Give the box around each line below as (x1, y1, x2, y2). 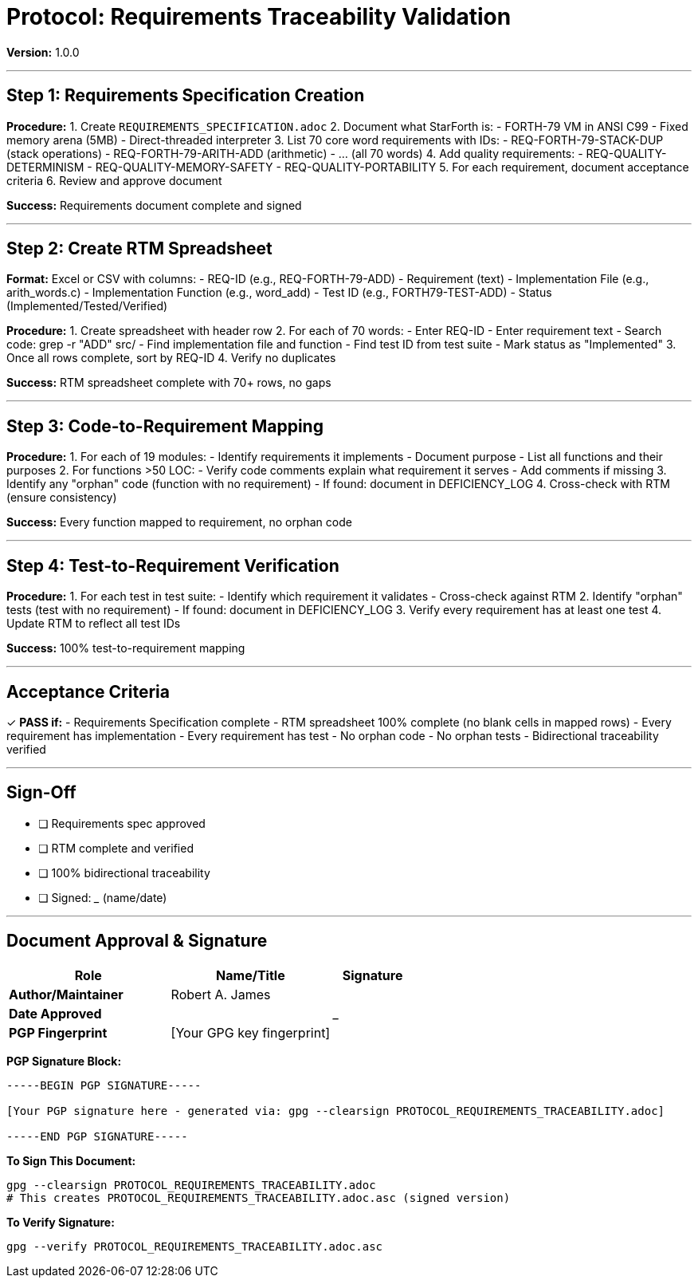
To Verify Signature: (6, 1215, 115, 1229)
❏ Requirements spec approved (38, 816, 206, 830)
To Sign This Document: (6, 1153, 136, 1168)
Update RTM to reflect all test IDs (6, 616, 181, 631)
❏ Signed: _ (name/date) (38, 890, 167, 904)
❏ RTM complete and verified (38, 841, 194, 855)
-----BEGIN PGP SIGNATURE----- (6, 1078, 202, 1092)
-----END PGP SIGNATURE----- (6, 1129, 188, 1143)
